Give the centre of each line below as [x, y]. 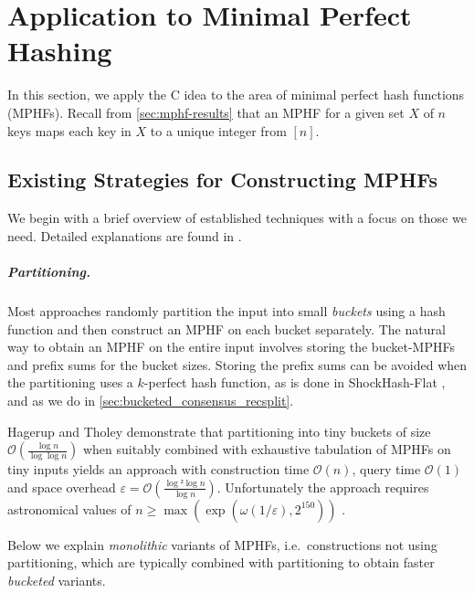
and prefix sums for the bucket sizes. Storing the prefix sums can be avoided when [237, 364]
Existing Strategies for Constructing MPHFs [222, 180]
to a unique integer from [218, 130]
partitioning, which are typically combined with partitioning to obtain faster [221, 562]
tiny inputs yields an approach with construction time [158, 469]
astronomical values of [69, 508]
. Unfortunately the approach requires [323, 487]
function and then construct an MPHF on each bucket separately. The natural [226, 328]
